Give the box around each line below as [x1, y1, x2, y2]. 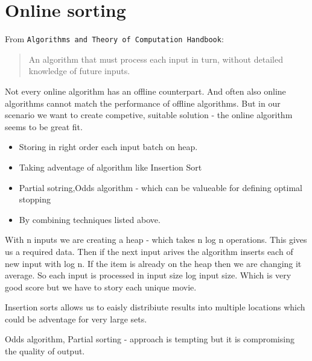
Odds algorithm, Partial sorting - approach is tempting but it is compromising [5, 333, 294, 345]
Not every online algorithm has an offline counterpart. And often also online [5, 84, 286, 97]
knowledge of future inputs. [28, 64, 130, 77]
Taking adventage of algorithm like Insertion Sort [19, 160, 202, 173]
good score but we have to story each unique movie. [5, 280, 197, 293]
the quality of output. [5, 345, 85, 357]
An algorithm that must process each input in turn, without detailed [28, 52, 283, 65]
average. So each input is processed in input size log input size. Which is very [5, 269, 291, 281]
